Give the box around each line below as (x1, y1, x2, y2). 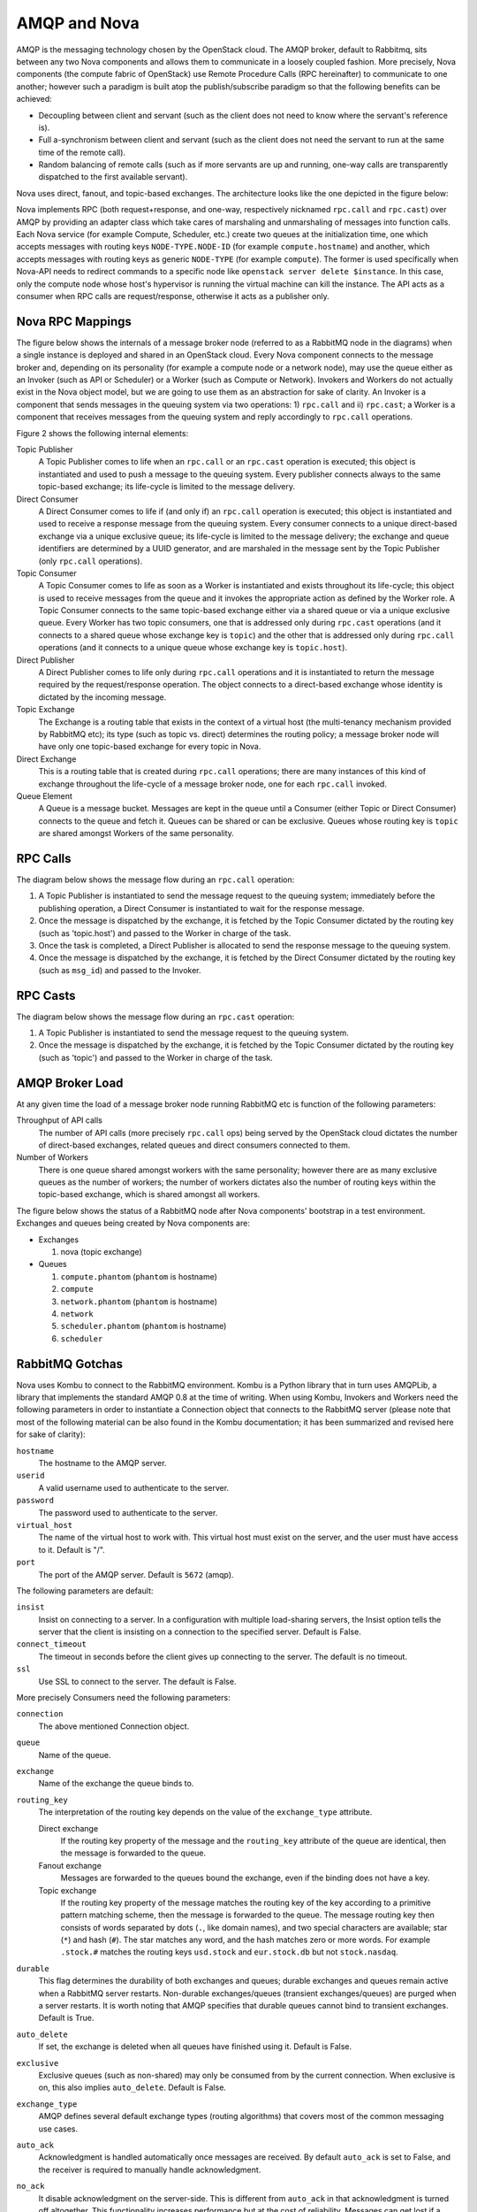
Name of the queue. (38, 1749, 111, 1760)
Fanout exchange (38, 1860, 102, 1870)
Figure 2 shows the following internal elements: (16, 427, 189, 438)
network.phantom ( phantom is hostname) (60, 1296, 218, 1307)
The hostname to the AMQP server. (38, 1458, 167, 1469)
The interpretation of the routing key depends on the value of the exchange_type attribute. (38, 1807, 373, 1817)
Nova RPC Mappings (16, 314, 132, 329)
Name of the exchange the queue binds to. (38, 1778, 194, 1789)
